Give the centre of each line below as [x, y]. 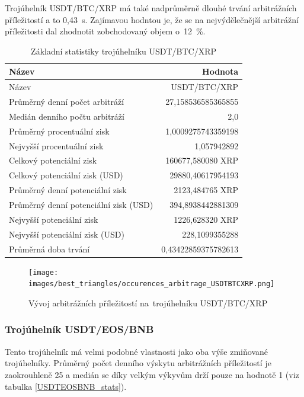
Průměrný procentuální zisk [59, 131]
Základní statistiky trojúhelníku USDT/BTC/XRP [124, 51]
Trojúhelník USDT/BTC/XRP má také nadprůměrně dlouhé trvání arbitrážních [151, 8]
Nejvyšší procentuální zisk [56, 145]
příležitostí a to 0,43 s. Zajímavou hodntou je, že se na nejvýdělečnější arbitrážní [152, 19]
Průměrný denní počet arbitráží [67, 102]
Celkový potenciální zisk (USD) [66, 175]
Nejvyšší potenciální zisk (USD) [67, 234]
